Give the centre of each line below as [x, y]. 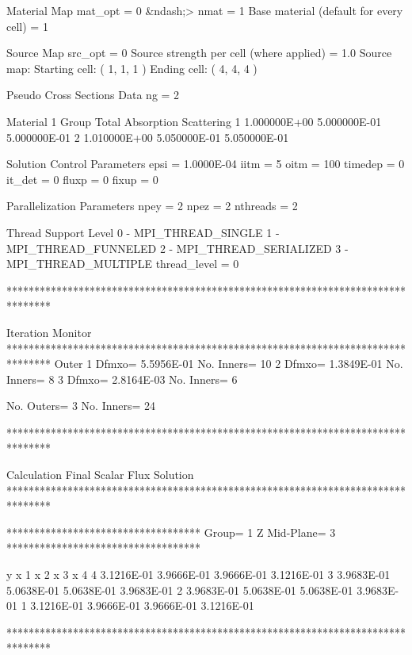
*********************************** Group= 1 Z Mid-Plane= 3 [171, 532]
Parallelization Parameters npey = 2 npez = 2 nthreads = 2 [152, 206]
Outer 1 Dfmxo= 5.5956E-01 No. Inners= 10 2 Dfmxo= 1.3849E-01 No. [229, 364]
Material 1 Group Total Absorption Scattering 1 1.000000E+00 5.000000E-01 [194, 121]
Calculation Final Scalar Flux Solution [100, 475]
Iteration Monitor [49, 332]
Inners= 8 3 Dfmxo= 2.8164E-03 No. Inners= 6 [122, 379]
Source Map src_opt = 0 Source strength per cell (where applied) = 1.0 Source [199, 53]
